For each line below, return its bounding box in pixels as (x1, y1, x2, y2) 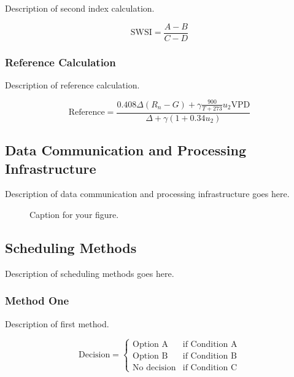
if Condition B (182, 351, 237, 360)
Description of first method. (5, 317, 109, 330)
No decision (133, 363, 176, 372)
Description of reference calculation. (5, 78, 140, 91)
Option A (133, 340, 169, 349)
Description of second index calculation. (5, 2, 155, 14)
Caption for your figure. (29, 208, 119, 221)
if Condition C (182, 363, 238, 372)
